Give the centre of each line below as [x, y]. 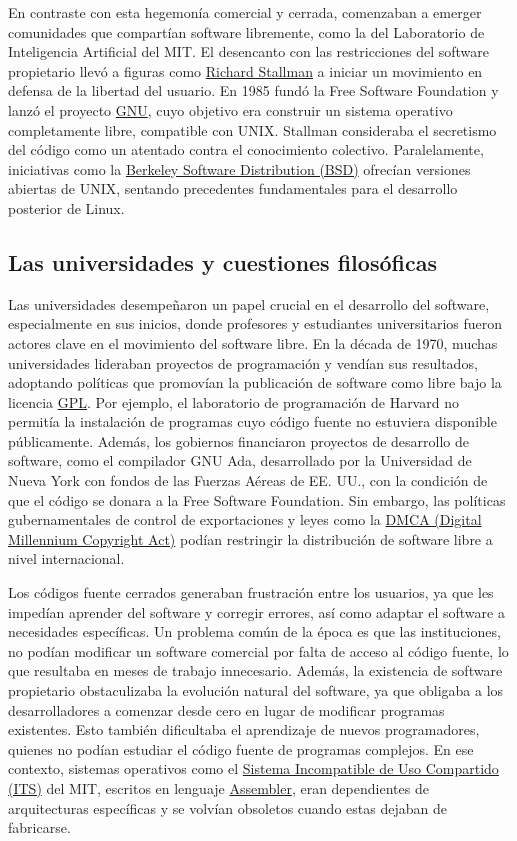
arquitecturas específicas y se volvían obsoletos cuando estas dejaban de [227, 807]
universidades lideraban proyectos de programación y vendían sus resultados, [243, 362]
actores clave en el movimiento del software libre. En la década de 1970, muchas [253, 342]
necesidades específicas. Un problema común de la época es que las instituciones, [254, 631]
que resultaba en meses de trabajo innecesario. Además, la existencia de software [255, 670]
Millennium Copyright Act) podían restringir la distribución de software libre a [250, 538]
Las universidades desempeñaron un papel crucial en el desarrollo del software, [249, 303]
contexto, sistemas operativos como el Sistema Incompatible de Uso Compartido [253, 768]
